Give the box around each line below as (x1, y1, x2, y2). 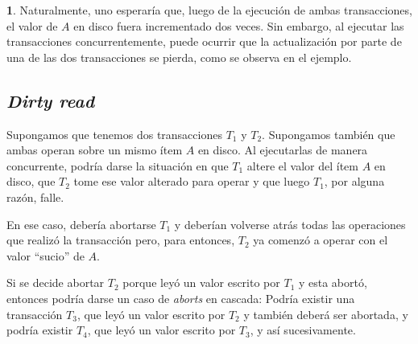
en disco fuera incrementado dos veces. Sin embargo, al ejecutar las (73, 17, 404, 34)
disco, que (6, 173, 56, 190)
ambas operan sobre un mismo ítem (6, 141, 183, 158)
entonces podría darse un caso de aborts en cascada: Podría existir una (6, 289, 355, 306)
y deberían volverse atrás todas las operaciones (174, 215, 406, 232)
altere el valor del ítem (246, 157, 358, 174)
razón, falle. (6, 188, 64, 205)
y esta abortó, (298, 274, 367, 291)
